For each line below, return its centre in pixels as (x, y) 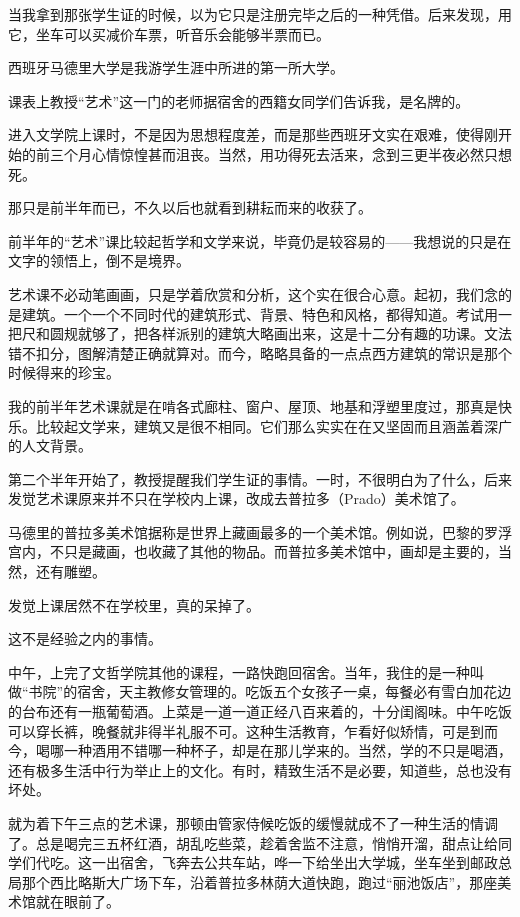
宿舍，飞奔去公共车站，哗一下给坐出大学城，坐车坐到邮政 (308, 862)
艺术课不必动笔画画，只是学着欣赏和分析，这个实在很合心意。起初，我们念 (253, 293)
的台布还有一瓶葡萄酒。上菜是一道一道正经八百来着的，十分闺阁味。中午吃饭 (260, 711)
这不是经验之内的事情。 (85, 638)
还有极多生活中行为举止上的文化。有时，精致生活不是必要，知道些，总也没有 (260, 769)
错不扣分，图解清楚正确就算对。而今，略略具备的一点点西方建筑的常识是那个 (260, 352)
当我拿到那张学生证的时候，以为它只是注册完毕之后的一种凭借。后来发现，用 (260, 14)
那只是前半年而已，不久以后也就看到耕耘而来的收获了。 (190, 207)
